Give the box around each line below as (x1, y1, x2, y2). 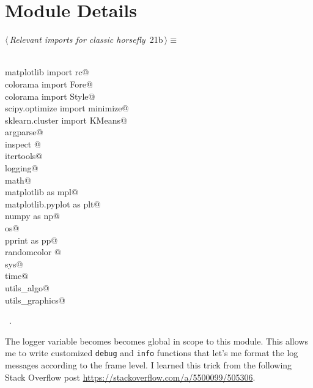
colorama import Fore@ (5, 77, 93, 90)
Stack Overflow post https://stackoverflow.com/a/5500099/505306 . (5, 370, 256, 383)
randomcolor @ (5, 245, 61, 258)
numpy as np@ (5, 209, 60, 222)
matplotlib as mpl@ (5, 185, 78, 198)
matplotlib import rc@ (5, 65, 89, 78)
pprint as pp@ (5, 233, 58, 246)
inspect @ (5, 137, 41, 150)
